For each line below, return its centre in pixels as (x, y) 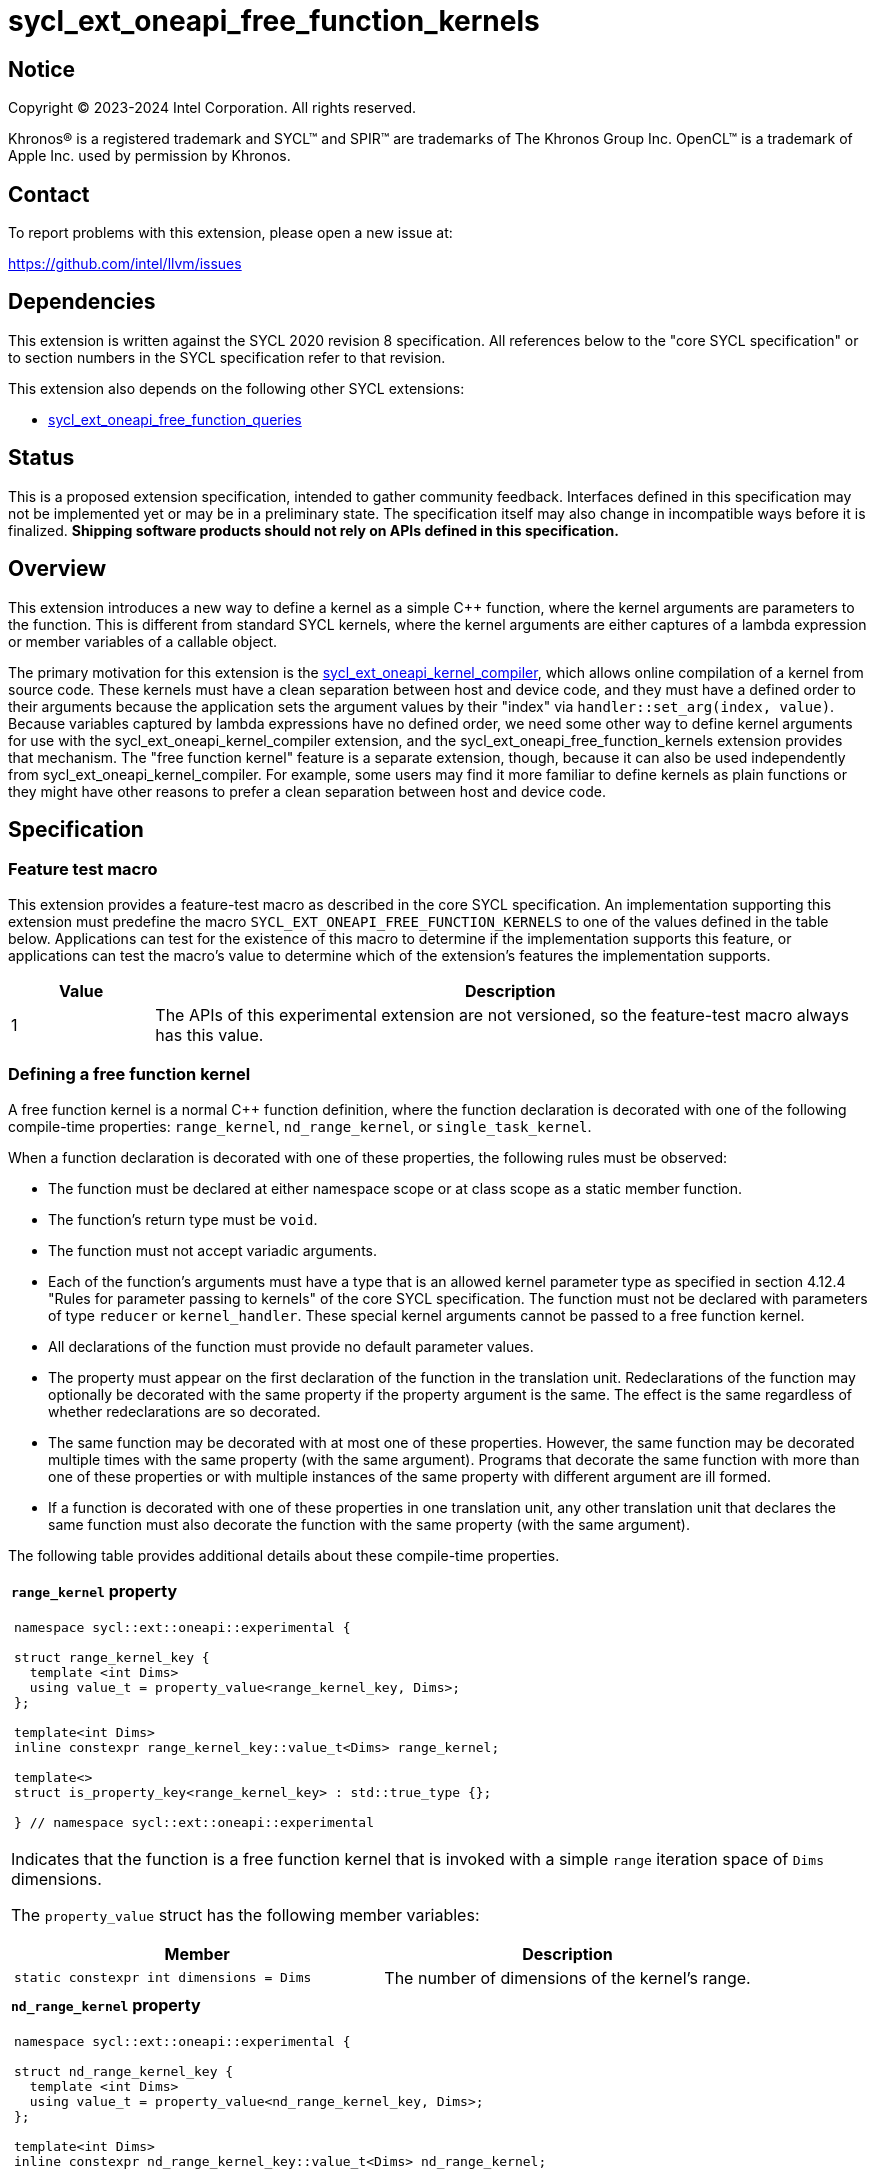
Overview (57, 569)
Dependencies (82, 302)
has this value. (209, 1034)
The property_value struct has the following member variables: (245, 1914)
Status (41, 458)
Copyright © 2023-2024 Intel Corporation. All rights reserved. (212, 108)
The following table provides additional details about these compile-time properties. (284, 1555)
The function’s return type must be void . (183, 1219)
